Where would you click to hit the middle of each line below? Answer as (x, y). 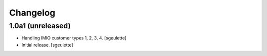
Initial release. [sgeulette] (47, 45)
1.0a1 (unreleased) (40, 26)
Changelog (32, 13)
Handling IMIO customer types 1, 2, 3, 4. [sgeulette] (74, 38)
